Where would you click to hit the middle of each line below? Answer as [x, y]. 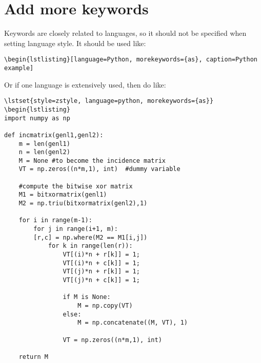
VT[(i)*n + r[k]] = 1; [101, 255]
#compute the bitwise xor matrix [76, 186]
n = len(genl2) [44, 152]
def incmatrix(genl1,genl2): [54, 135]
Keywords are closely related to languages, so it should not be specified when [125, 33]
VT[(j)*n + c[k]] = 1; [101, 280]
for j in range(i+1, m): [76, 229]
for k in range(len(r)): [90, 246]
